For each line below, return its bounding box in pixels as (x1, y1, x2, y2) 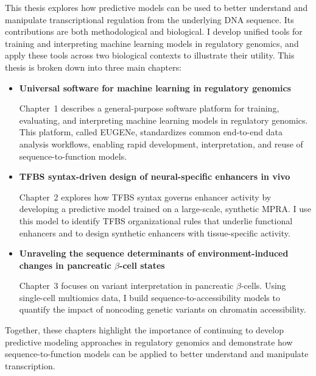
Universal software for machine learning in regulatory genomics (19, 81, 291, 94)
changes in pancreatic (19, 258, 111, 271)
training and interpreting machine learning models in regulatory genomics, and (5, 37, 299, 49)
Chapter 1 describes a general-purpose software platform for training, (19, 102, 279, 115)
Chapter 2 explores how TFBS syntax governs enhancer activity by (19, 190, 272, 203)
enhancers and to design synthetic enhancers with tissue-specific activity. (19, 226, 290, 239)
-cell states (119, 258, 165, 271)
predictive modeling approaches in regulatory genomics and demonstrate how (5, 335, 293, 348)
